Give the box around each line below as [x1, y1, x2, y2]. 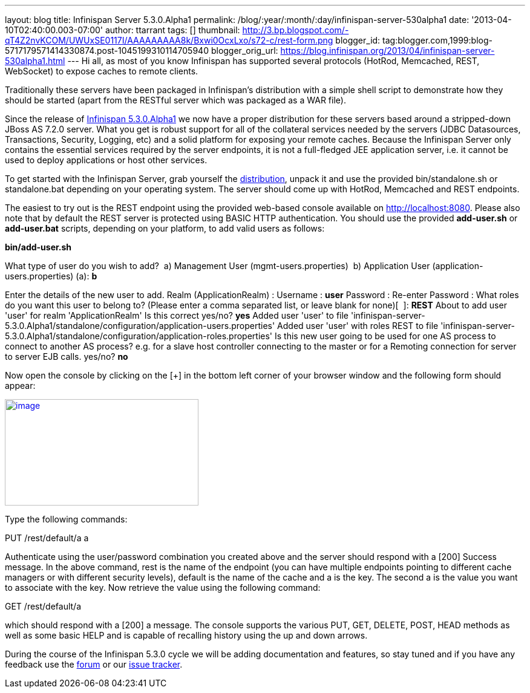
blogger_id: [335, 35, 381, 45]
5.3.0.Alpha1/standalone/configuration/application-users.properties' [5, 320, 275, 331]
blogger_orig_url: [211, 45, 278, 56]
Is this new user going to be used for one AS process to [274, 331, 496, 341]
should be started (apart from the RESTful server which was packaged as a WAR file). [5, 95, 346, 105]
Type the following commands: [5, 514, 128, 524]
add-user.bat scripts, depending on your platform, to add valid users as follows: [5, 223, 325, 233]
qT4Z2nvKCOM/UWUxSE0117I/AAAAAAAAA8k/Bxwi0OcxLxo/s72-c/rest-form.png [5, 35, 333, 45]
